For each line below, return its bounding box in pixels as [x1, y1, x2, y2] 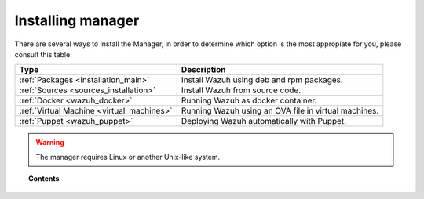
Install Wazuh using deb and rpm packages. [181, 74, 343, 85]
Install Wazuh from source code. [181, 85, 302, 96]
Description [181, 64, 227, 75]
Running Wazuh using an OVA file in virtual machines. [181, 106, 379, 117]
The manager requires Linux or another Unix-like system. [35, 152, 221, 161]
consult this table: [14, 49, 72, 59]
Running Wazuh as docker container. [181, 95, 317, 106]
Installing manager [14, 12, 140, 29]
